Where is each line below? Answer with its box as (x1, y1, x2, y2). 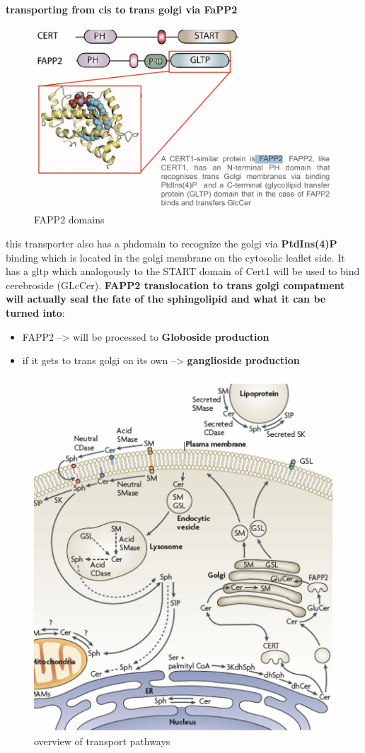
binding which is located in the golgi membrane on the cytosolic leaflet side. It (6, 250, 345, 264)
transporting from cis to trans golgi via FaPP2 (6, 1, 238, 16)
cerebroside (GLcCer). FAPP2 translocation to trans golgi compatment (6, 277, 345, 292)
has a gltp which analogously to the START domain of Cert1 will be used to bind (6, 264, 360, 279)
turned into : (6, 305, 65, 320)
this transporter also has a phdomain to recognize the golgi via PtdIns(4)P (6, 236, 337, 251)
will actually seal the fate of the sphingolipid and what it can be (6, 291, 326, 306)
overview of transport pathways (34, 733, 170, 748)
